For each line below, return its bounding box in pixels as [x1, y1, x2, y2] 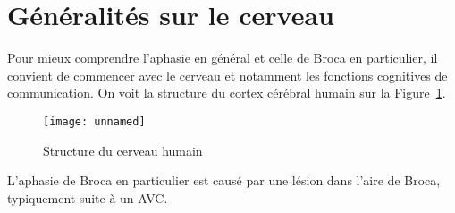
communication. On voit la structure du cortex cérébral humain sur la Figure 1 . [7, 83, 446, 102]
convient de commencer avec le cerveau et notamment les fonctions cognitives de [7, 65, 448, 84]
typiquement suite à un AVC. [7, 188, 168, 207]
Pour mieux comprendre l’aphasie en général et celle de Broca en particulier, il [7, 48, 438, 67]
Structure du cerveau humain [43, 141, 203, 159]
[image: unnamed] [43, 115, 146, 128]
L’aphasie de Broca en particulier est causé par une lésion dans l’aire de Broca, [7, 171, 441, 190]
